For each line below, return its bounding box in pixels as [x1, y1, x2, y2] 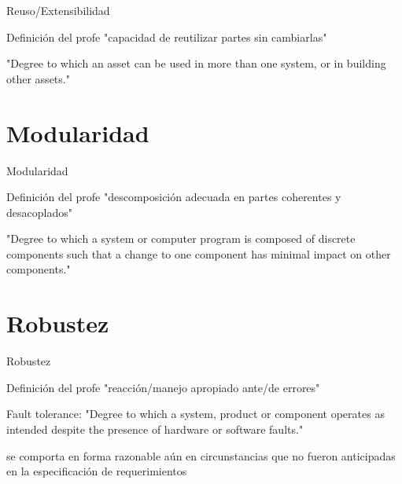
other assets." [6, 70, 70, 86]
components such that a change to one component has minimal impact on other [6, 245, 391, 262]
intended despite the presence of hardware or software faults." [6, 420, 304, 437]
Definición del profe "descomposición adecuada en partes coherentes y [6, 189, 341, 205]
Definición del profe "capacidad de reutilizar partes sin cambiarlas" [6, 28, 327, 45]
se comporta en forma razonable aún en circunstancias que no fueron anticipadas [6, 447, 396, 464]
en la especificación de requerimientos [6, 463, 187, 479]
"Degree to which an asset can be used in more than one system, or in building [6, 55, 386, 71]
